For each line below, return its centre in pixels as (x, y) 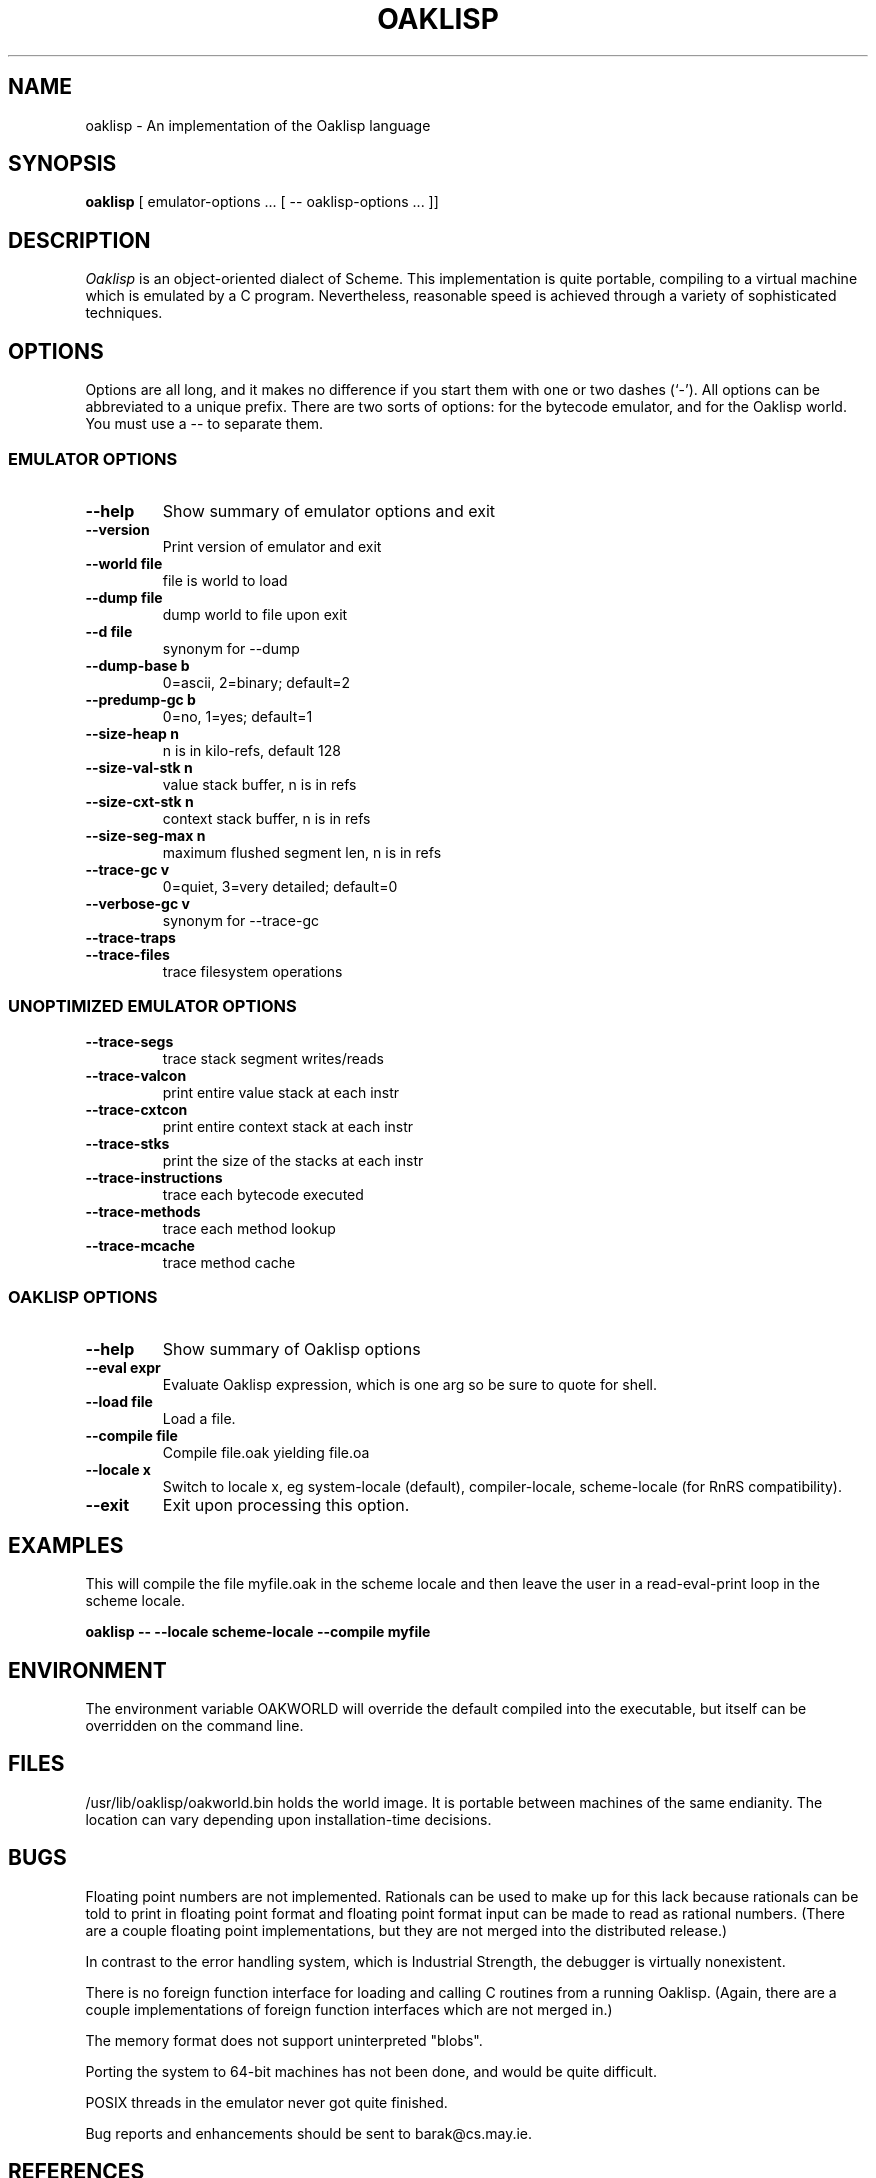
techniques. (124, 313)
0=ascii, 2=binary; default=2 (256, 682)
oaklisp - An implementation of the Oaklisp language (258, 125)
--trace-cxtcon (136, 1109)
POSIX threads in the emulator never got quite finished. (266, 2102)
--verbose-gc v (137, 903)
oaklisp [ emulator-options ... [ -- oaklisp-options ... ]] (262, 202)
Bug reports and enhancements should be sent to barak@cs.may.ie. (309, 2133)
